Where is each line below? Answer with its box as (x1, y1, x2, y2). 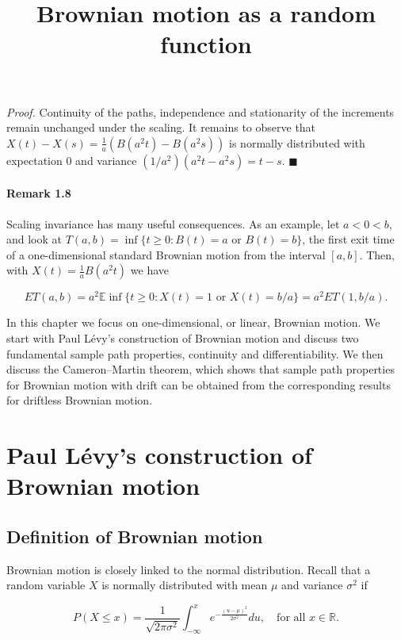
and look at (6, 231, 63, 247)
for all (277, 612, 306, 624)
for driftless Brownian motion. (6, 392, 153, 408)
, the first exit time (302, 231, 395, 247)
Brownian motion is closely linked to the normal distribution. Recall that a (6, 561, 371, 577)
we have (130, 262, 170, 278)
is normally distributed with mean (101, 577, 268, 593)
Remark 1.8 (6, 185, 71, 201)
